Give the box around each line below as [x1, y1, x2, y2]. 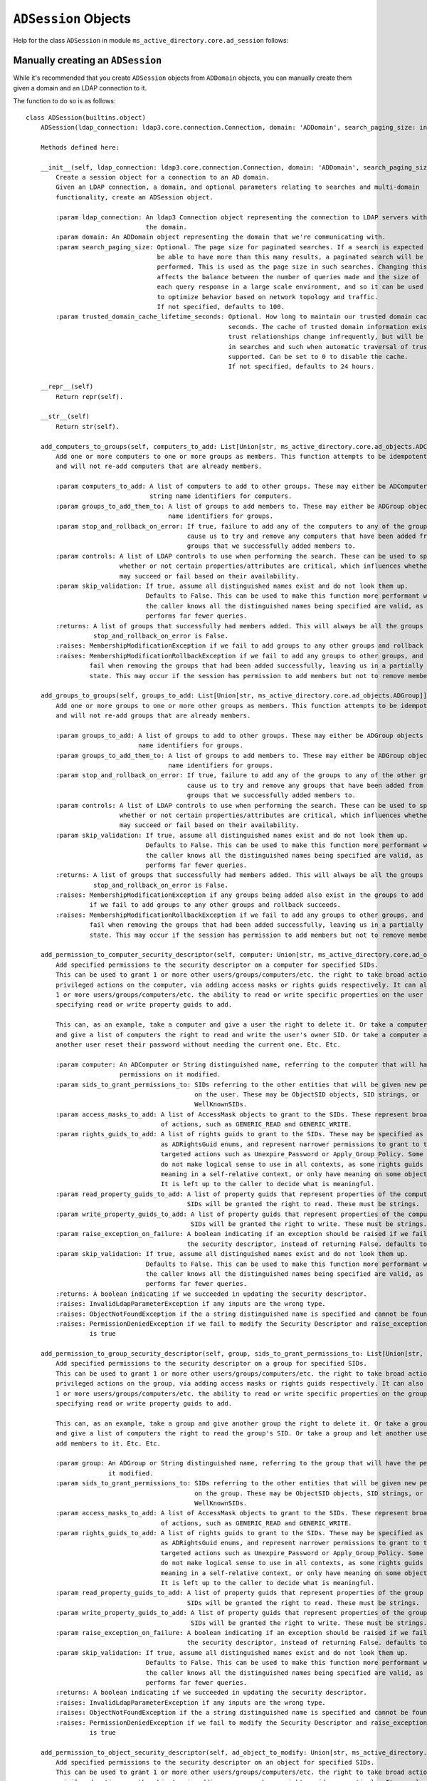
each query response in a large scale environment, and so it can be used [157, 283, 423, 291]
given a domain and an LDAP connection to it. [13, 83, 147, 92]
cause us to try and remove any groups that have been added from [186, 781, 423, 789]
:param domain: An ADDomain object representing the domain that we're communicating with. [56, 233, 386, 242]
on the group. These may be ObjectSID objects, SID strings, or [194, 1489, 423, 1497]
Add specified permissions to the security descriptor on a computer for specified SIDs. [56, 960, 379, 969]
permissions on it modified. [119, 1071, 221, 1079]
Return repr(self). [56, 393, 124, 400]
